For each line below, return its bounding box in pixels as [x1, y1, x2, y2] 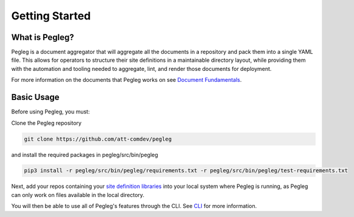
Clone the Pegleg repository [11, 119, 82, 127]
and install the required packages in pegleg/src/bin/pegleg [11, 151, 158, 158]
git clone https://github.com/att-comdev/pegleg [24, 135, 172, 142]
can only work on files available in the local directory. [11, 191, 145, 198]
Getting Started [11, 9, 91, 22]
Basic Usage [11, 92, 60, 102]
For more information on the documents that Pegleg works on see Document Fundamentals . [11, 76, 242, 84]
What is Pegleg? [11, 32, 74, 42]
